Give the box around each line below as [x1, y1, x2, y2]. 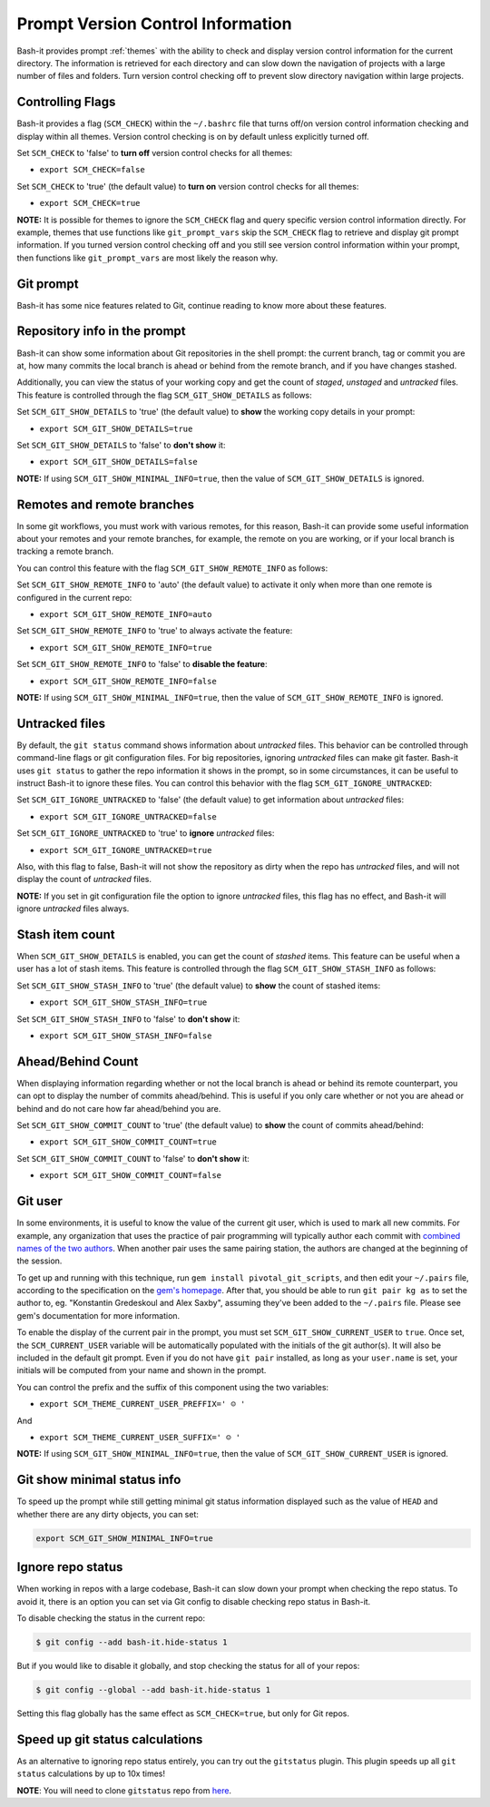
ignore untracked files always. [16, 903, 130, 914]
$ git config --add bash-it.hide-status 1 [35, 1636, 228, 1647]
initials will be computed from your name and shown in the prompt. [16, 1365, 267, 1376]
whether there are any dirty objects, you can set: [16, 1508, 200, 1519]
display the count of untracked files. [16, 874, 152, 885]
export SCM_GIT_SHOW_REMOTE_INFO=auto [39, 609, 212, 619]
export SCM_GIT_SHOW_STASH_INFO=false [39, 1030, 212, 1041]
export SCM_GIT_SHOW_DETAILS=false [39, 457, 199, 467]
